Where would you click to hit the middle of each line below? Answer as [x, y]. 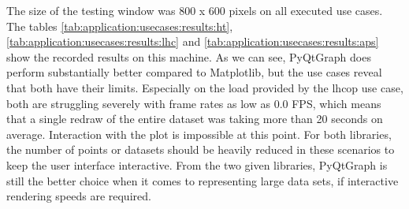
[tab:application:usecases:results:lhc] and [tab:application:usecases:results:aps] [193, 41]
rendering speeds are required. [79, 196]
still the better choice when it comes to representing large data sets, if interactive [203, 180]
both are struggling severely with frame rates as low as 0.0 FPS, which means [194, 103]
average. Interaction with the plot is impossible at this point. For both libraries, [199, 134]
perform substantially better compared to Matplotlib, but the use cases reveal [194, 72]
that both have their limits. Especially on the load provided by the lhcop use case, [205, 87]
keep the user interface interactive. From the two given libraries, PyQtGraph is [197, 164]
